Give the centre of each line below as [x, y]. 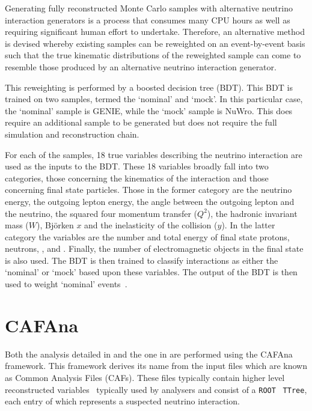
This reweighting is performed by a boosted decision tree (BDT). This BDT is [149, 87]
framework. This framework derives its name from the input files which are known [156, 366]
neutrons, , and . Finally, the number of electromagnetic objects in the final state [154, 248]
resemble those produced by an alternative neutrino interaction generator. [141, 66]
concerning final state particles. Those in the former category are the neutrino [148, 190]
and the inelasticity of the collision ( [151, 225]
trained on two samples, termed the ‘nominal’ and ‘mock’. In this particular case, [154, 99]
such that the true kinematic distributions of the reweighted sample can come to [153, 55]
